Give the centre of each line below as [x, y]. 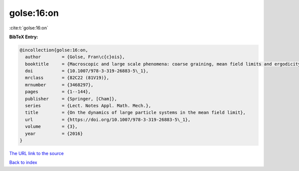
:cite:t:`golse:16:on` [29, 28]
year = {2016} [54, 133]
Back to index [23, 163]
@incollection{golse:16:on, [54, 50]
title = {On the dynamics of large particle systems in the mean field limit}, [136, 113]
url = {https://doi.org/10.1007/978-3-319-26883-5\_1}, [108, 120]
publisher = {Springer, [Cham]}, [71, 99]
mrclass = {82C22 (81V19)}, [67, 78]
